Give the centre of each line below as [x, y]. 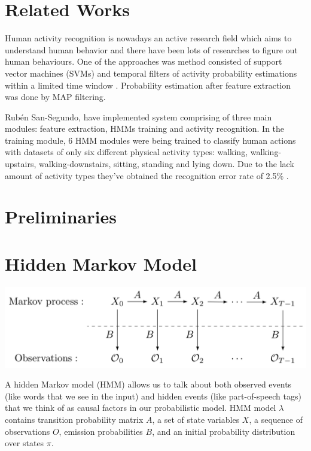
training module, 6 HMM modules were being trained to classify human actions [150, 140]
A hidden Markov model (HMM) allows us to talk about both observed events [148, 384]
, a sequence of [276, 419]
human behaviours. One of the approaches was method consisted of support [144, 61]
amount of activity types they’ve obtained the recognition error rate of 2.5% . [147, 175]
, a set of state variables [196, 419]
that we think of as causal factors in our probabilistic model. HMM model [141, 408]
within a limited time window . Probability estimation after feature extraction [148, 85]
